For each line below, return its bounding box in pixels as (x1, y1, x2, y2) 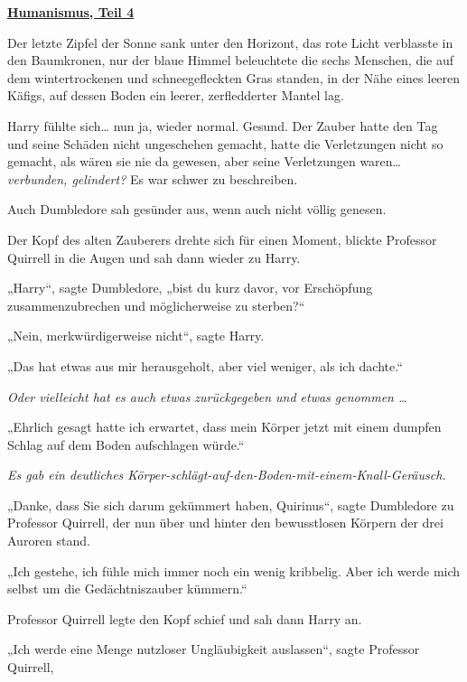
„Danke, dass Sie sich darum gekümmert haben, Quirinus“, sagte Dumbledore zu (7, 495, 454, 514)
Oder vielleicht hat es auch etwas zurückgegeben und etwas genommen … (7, 387, 407, 406)
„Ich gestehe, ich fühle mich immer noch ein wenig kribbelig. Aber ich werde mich (7, 561, 461, 580)
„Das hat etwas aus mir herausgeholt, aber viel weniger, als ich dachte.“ (7, 356, 403, 375)
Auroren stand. (7, 531, 90, 550)
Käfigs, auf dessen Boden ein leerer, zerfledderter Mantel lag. (7, 86, 344, 105)
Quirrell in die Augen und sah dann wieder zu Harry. (7, 248, 301, 266)
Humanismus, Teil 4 (7, 3, 135, 21)
